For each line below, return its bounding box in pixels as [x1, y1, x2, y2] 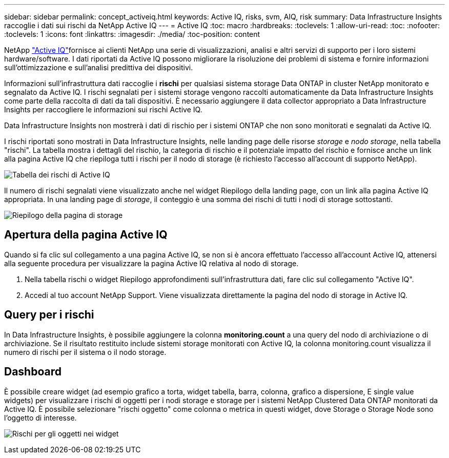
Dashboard [4, 365, 62, 379]
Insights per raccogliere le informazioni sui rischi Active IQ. [4, 105, 202, 114]
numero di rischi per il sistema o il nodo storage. [4, 347, 167, 356]
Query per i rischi [4, 308, 94, 322]
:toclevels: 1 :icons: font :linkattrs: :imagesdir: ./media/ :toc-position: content [4, 30, 260, 38]
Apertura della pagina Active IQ [4, 228, 168, 242]
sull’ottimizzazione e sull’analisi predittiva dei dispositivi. [4, 63, 193, 72]
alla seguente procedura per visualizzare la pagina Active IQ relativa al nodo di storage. [4, 258, 299, 268]
